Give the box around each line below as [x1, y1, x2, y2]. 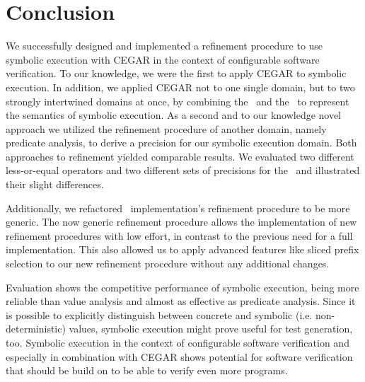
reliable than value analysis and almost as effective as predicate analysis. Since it [6, 294, 356, 308]
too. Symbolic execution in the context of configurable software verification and [6, 335, 349, 349]
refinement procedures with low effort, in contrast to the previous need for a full [6, 228, 353, 243]
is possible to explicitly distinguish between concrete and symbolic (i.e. [6, 307, 313, 322]
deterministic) [6, 321, 66, 336]
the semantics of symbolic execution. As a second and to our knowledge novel [6, 108, 342, 122]
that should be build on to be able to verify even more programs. [6, 363, 288, 378]
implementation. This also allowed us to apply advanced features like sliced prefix [6, 242, 359, 257]
